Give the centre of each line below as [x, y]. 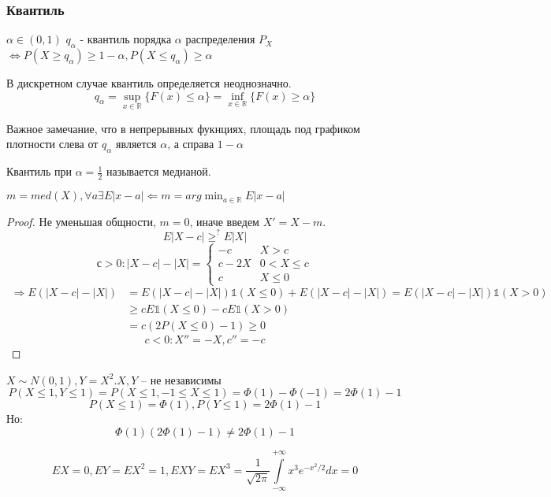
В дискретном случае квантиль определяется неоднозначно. [149, 83]
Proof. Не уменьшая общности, [81, 221]
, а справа [191, 144]
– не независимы [181, 379]
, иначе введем [224, 221]
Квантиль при [39, 171]
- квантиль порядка [126, 39]
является [136, 144]
